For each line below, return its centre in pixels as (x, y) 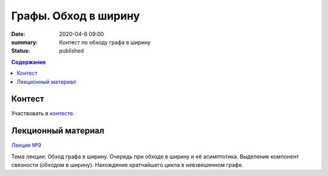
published (72, 51)
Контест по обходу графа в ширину (105, 42)
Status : (21, 51)
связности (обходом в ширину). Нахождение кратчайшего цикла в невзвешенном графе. (127, 165)
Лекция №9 (26, 145)
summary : (25, 42)
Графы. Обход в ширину (76, 16)
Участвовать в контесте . (43, 113)
